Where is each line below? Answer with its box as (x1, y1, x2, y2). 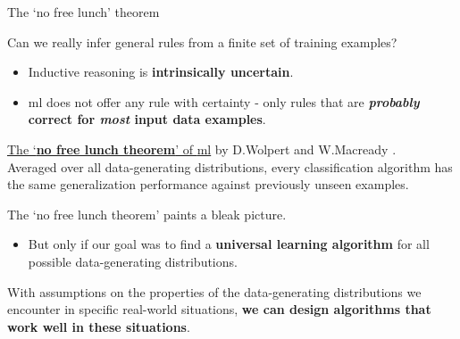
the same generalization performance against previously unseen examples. (7, 175, 409, 194)
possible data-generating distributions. (28, 252, 238, 270)
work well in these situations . (7, 317, 190, 335)
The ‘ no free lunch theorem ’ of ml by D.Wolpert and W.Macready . (7, 139, 397, 158)
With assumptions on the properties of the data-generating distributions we (7, 282, 422, 301)
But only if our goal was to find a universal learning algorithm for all (28, 235, 430, 253)
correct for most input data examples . (28, 110, 266, 128)
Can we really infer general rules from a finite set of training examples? (7, 32, 397, 51)
